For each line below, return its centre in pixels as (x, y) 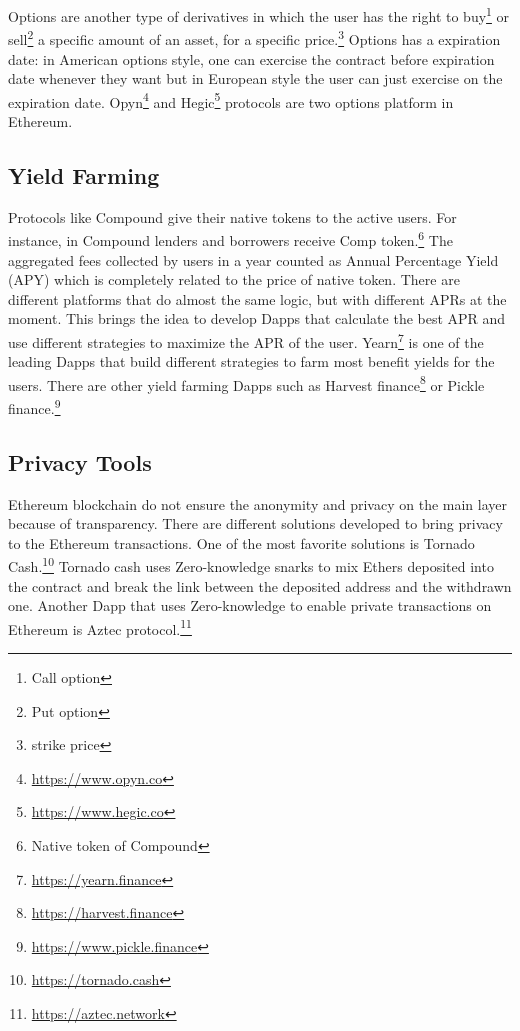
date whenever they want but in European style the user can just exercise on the (255, 78)
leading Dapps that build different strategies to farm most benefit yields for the (251, 361)
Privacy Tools (80, 461)
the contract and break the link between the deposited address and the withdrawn (260, 585)
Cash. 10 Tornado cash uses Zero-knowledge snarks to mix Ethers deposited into (251, 564)
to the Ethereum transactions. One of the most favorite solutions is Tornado (241, 542)
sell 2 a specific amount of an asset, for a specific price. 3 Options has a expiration (254, 37)
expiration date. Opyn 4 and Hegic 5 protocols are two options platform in (231, 100)
